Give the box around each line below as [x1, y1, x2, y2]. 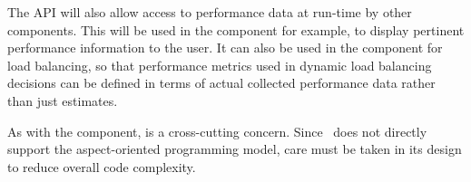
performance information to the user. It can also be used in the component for [7, 38, 443, 57]
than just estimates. [7, 91, 118, 110]
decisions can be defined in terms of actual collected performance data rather [7, 73, 436, 92]
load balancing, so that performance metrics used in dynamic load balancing [7, 55, 432, 74]
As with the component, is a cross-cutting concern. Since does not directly [7, 121, 427, 140]
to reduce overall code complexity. [7, 157, 196, 176]
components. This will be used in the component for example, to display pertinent [7, 20, 465, 39]
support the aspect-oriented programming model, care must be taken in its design [7, 139, 462, 158]
